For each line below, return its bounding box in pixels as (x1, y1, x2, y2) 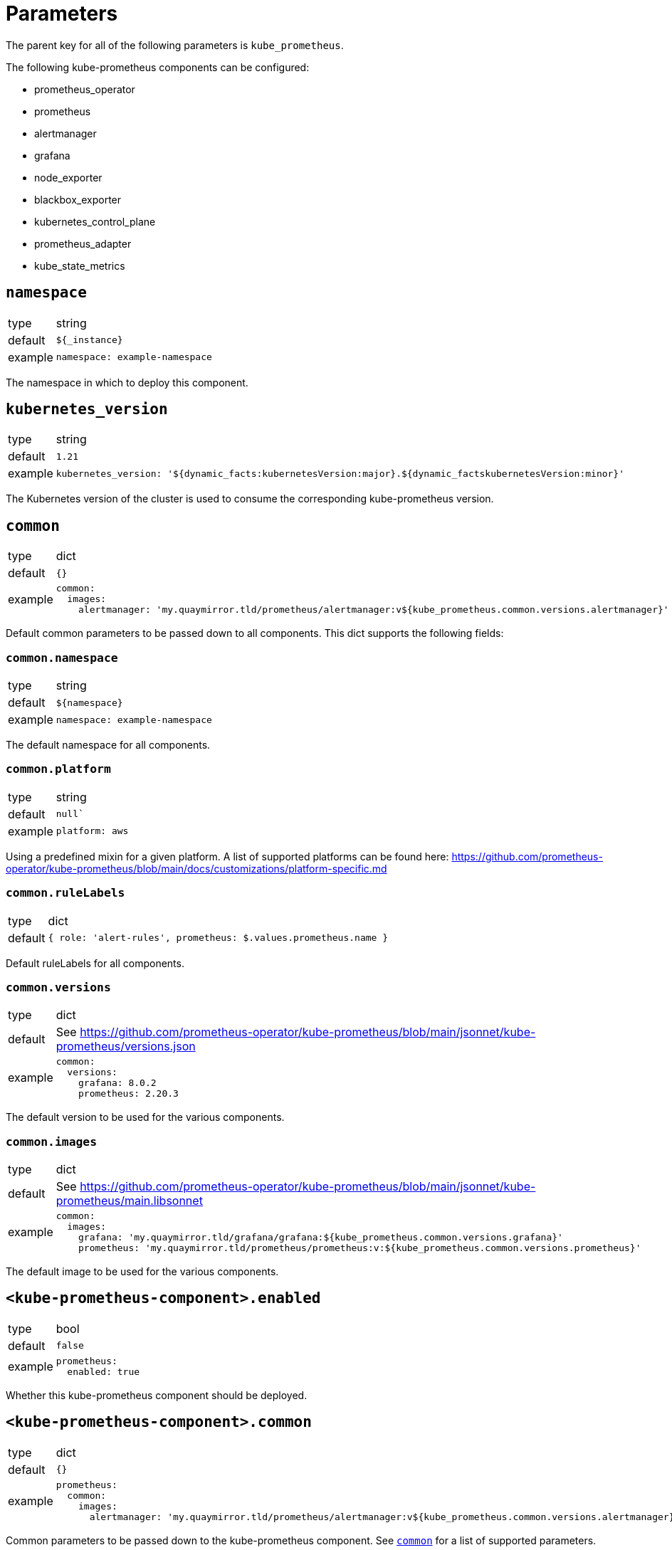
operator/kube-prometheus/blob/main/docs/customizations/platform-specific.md (6, 862, 387, 875)
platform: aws (56, 826, 129, 837)
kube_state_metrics (34, 259, 125, 272)
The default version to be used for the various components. (6, 1111, 285, 1124)
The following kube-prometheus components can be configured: (6, 60, 310, 73)
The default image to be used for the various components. (6, 1265, 279, 1278)
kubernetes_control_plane (34, 215, 156, 228)
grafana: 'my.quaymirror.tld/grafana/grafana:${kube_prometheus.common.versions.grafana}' (78, 1232, 563, 1243)
